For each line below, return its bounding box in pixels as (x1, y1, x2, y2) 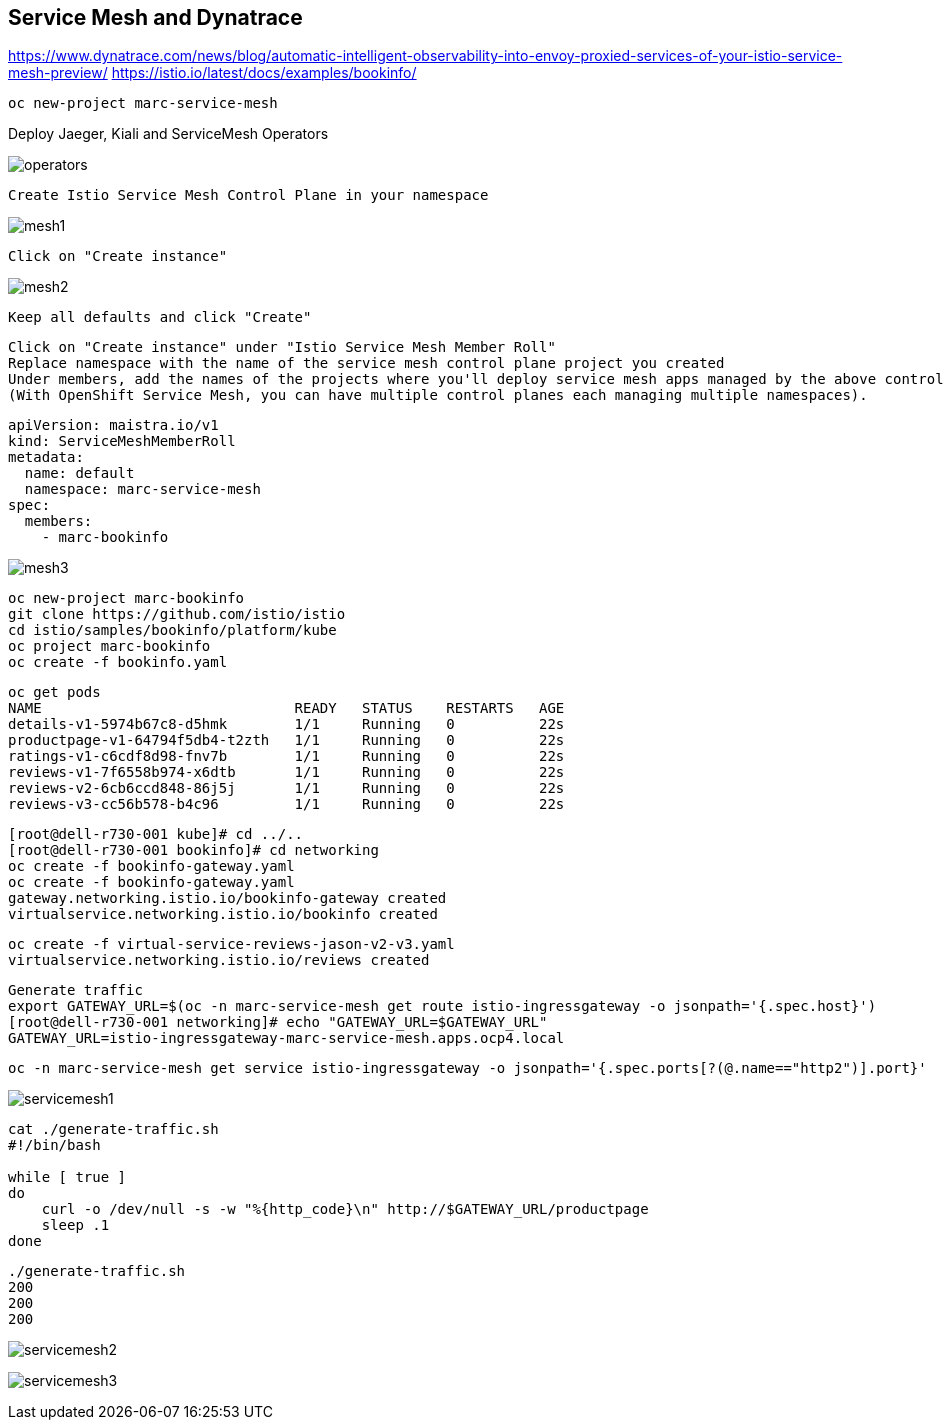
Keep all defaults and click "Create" (8, 309, 312, 326)
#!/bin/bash (8, 1137, 101, 1154)
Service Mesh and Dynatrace (8, 5, 303, 30)
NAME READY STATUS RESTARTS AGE (8, 700, 565, 717)
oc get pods (8, 684, 101, 701)
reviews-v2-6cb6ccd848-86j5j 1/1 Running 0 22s (8, 780, 565, 797)
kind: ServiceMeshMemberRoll (8, 433, 236, 450)
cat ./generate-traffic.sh (8, 1121, 219, 1138)
